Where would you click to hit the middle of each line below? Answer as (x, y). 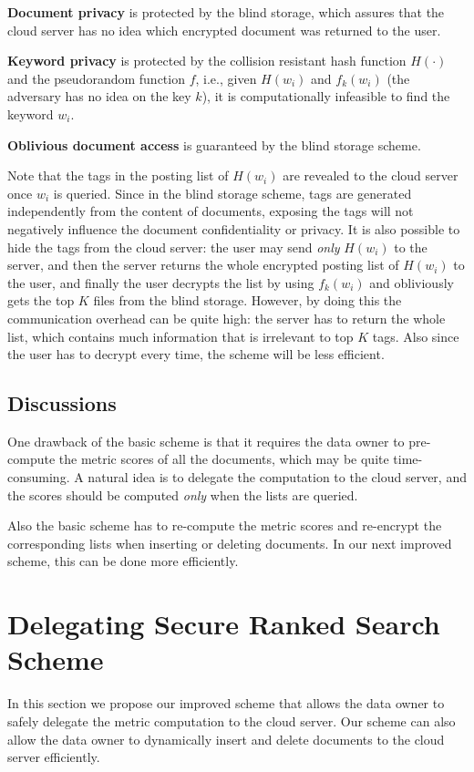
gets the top (41, 300)
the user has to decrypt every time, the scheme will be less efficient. (196, 354)
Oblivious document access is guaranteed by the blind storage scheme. (214, 144)
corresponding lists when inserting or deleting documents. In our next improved (230, 543)
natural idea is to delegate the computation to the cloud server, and (277, 477)
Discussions (62, 403)
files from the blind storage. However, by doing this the (247, 300)
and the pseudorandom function (96, 78)
